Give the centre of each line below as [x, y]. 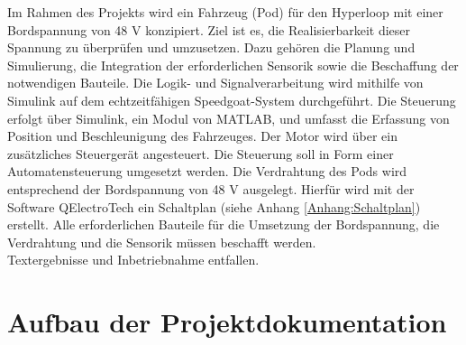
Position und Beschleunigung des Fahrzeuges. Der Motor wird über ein [202, 136]
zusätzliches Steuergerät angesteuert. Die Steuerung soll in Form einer [201, 153]
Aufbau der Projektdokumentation [227, 322]
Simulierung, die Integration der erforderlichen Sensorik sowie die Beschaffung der [233, 65]
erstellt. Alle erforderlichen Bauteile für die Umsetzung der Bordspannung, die [224, 224]
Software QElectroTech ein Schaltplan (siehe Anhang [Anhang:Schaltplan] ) [214, 206]
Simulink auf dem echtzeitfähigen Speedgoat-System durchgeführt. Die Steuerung [232, 100]
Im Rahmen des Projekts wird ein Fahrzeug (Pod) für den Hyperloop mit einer [225, 12]
